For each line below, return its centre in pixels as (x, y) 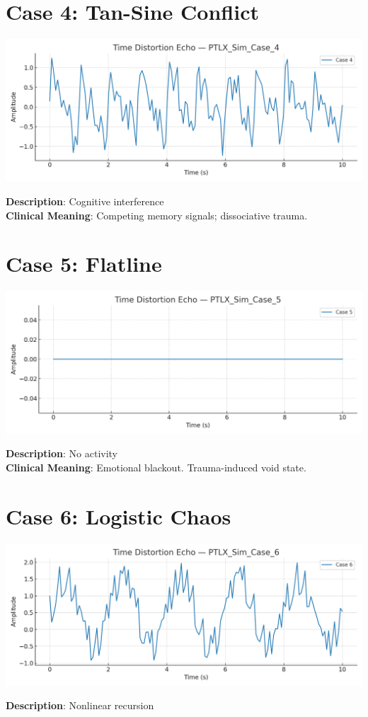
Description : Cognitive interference (85, 201)
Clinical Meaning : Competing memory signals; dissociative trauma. (157, 215)
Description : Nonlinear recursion (80, 705)
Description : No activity (62, 453)
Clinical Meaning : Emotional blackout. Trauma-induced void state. (156, 467)
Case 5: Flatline (84, 264)
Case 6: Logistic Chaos (119, 516)
